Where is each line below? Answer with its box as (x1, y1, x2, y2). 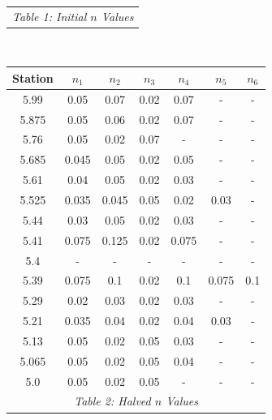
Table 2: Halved (74, 392, 151, 409)
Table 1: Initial (12, 7, 87, 24)
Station (12, 69, 54, 86)
